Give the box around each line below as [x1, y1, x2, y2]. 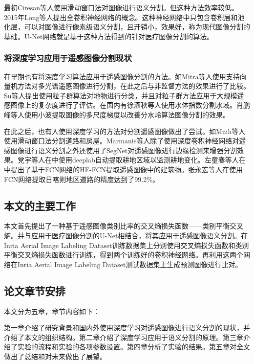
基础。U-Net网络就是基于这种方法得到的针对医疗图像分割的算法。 [4, 31, 214, 41]
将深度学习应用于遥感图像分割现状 [4, 52, 132, 64]
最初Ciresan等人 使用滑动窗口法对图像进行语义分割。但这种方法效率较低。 [4, 2, 239, 12]
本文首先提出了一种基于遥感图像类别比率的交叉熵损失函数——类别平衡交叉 [4, 221, 243, 231]
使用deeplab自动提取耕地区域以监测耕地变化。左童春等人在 [58, 155, 246, 165]
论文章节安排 [4, 283, 65, 298]
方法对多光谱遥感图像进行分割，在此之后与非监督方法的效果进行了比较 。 [17, 81, 250, 91]
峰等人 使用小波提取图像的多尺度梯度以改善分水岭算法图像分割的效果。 [4, 109, 230, 119]
